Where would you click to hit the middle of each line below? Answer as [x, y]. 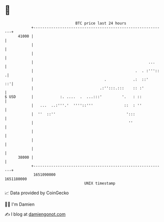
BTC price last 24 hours [101, 23]
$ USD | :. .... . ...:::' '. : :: [73, 97]
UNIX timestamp [100, 183]
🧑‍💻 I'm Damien [20, 204]
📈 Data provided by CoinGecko [37, 193]
